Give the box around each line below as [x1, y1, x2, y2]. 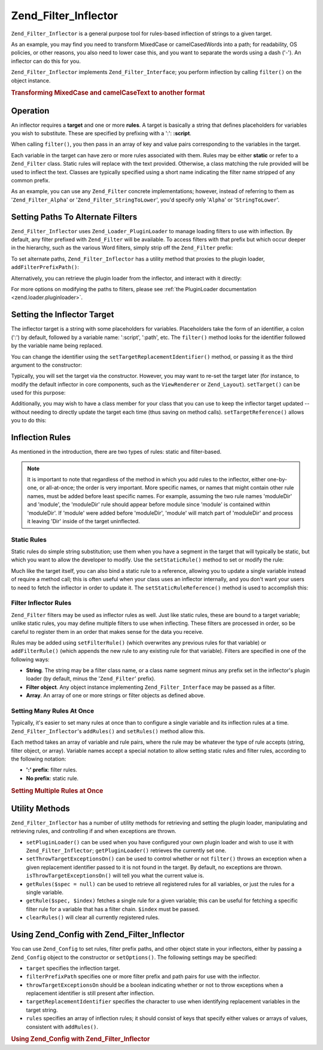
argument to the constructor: [11, 361, 83, 368]
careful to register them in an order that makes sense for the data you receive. [11, 628, 203, 635]
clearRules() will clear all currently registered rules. [26, 914, 160, 921]
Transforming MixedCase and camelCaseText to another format [11, 88, 205, 97]
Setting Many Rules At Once [11, 707, 95, 715]
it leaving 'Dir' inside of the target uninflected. [27, 517, 140, 524]
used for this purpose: [11, 389, 66, 396]
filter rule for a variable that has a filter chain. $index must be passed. [26, 905, 200, 912]
